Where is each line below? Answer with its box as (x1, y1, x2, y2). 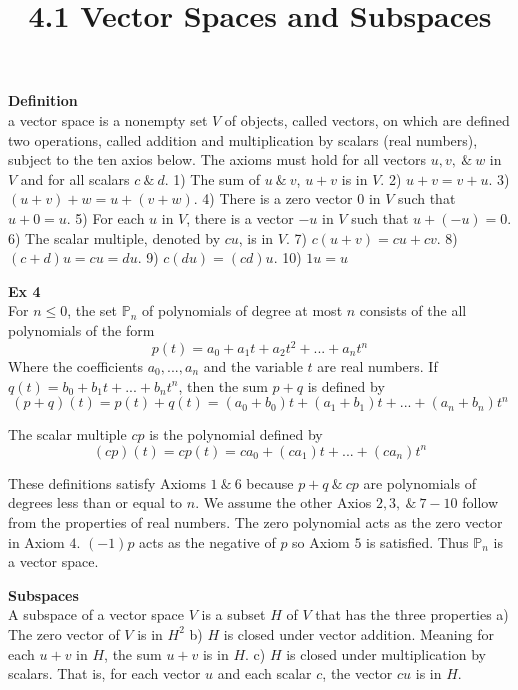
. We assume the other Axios (195, 492, 372, 513)
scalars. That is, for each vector (8, 663, 201, 684)
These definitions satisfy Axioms (8, 472, 206, 493)
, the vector (322, 663, 393, 684)
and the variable (203, 356, 303, 376)
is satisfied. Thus (366, 531, 469, 552)
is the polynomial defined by (149, 424, 323, 445)
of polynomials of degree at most (142, 300, 343, 321)
